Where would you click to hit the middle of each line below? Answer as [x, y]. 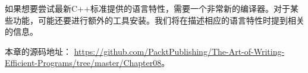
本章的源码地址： [38, 51]
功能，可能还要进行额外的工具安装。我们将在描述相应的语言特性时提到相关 [158, 20]
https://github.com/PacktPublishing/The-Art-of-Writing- [179, 51]
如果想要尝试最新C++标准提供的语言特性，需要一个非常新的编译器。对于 [147, 8]
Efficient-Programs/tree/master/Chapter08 [83, 63]
